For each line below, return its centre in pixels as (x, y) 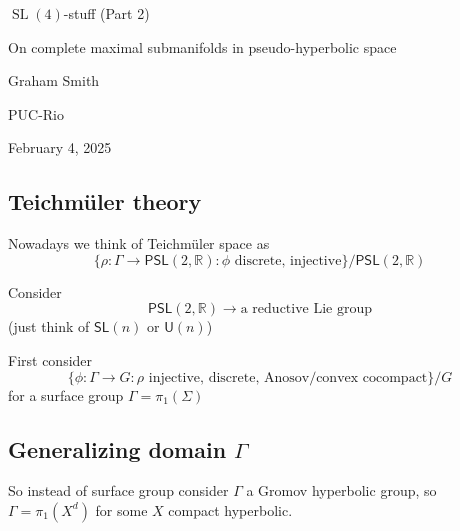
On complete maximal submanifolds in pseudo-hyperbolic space (202, 46)
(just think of (49, 326)
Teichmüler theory (105, 201)
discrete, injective (288, 260)
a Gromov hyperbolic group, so (341, 490)
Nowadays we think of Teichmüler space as (139, 243)
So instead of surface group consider (118, 490)
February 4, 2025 (60, 147)
